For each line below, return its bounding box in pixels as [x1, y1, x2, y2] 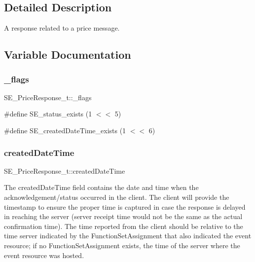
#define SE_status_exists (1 [4, 109, 92, 119]
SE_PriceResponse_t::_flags [4, 92, 92, 102]
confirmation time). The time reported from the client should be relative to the [4, 221, 243, 231]
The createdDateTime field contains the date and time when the [4, 182, 199, 192]
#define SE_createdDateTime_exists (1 [4, 125, 126, 135]
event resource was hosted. [4, 250, 84, 260]
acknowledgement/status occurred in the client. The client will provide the [4, 191, 229, 202]
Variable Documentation [4, 47, 131, 62]
